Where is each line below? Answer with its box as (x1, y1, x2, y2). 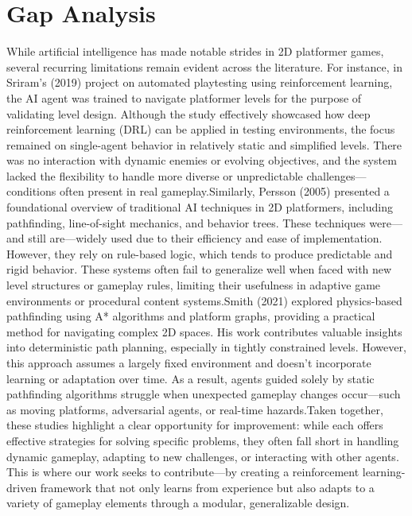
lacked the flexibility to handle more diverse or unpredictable (6, 167, 303, 184)
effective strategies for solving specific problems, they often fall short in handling (6, 432, 399, 448)
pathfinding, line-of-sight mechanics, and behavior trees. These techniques (6, 214, 366, 231)
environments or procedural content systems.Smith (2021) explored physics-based (6, 292, 402, 308)
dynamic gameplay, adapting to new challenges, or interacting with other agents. (6, 448, 399, 464)
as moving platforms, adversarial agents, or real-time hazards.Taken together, (6, 401, 383, 417)
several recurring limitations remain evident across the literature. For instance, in (6, 58, 402, 75)
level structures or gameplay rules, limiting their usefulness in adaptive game (6, 277, 381, 293)
